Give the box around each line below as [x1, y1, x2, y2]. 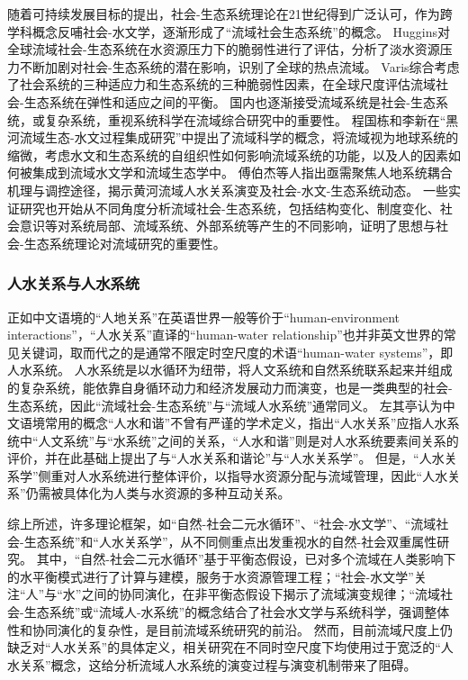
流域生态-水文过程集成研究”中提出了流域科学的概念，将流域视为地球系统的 [19, 128, 459, 147]
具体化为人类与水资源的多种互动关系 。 [63, 484, 291, 503]
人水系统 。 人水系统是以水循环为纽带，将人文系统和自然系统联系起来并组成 [7, 360, 453, 379]
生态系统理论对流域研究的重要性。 [23, 233, 226, 252]
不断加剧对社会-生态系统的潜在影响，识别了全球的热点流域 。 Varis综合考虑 [19, 57, 460, 76]
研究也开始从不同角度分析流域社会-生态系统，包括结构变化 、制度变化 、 [19, 198, 440, 217]
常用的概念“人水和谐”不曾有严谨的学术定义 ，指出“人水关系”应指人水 [44, 413, 447, 432]
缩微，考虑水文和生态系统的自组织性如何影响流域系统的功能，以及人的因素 [7, 145, 448, 164]
